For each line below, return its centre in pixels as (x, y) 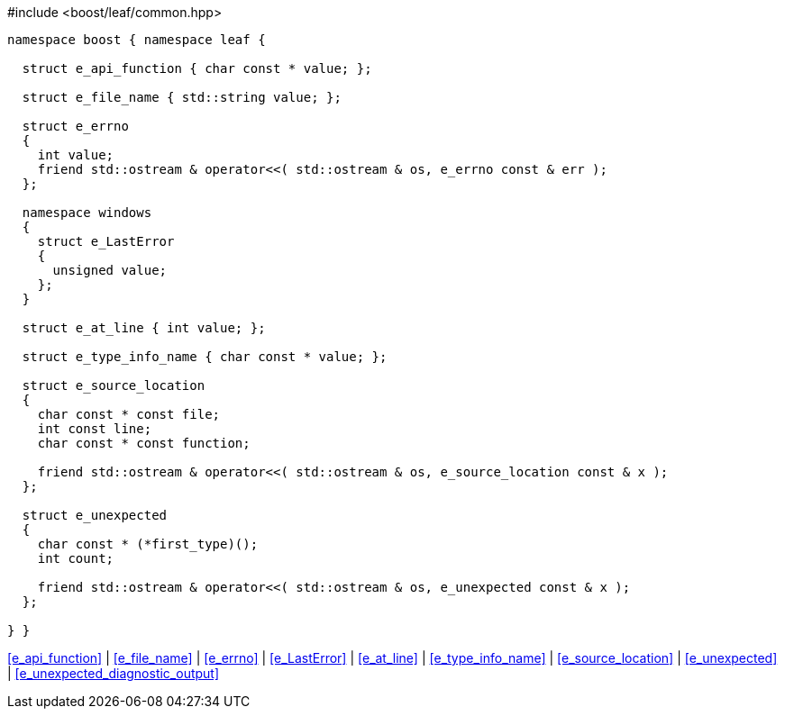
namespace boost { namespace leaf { (137, 40)
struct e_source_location (114, 385)
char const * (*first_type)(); (148, 544)
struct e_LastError (106, 241)
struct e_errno (75, 126)
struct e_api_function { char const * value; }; (197, 68)
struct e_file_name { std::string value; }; (182, 97)
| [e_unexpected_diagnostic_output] (114, 673)
